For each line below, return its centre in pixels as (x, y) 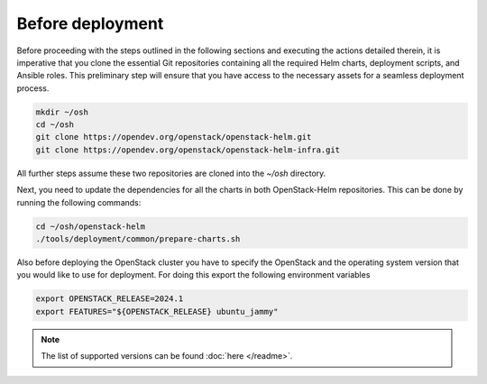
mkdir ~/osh (62, 112)
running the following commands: (79, 202)
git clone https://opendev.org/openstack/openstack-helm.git (174, 137)
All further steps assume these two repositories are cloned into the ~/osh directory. (171, 173)
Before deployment (90, 23)
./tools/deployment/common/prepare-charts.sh (138, 239)
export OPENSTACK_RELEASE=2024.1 (110, 299)
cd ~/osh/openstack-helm (91, 226)
